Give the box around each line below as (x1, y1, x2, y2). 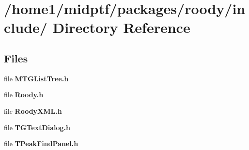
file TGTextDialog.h (4, 122, 71, 132)
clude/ (4, 17, 47, 37)
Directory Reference (52, 17, 190, 37)
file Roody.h (4, 90, 44, 100)
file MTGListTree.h (4, 73, 69, 83)
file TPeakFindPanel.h (4, 138, 78, 149)
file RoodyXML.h (4, 105, 62, 116)
